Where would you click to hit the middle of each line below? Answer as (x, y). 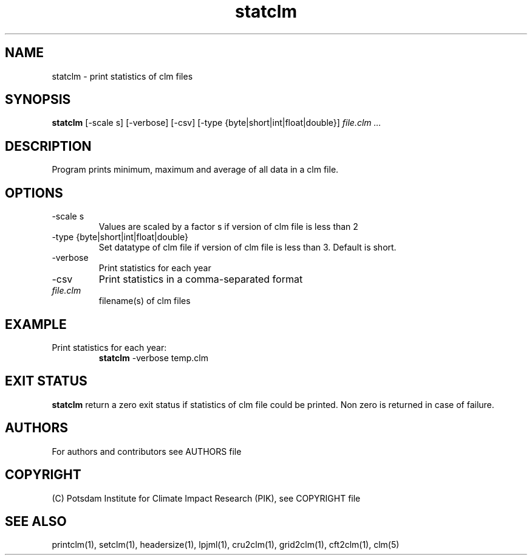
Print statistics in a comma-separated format (201, 279)
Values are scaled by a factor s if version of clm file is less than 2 (228, 227)
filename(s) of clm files (145, 301)
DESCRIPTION (48, 146)
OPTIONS (34, 193)
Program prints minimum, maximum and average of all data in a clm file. (195, 170)
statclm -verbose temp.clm (153, 358)
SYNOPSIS (38, 100)
